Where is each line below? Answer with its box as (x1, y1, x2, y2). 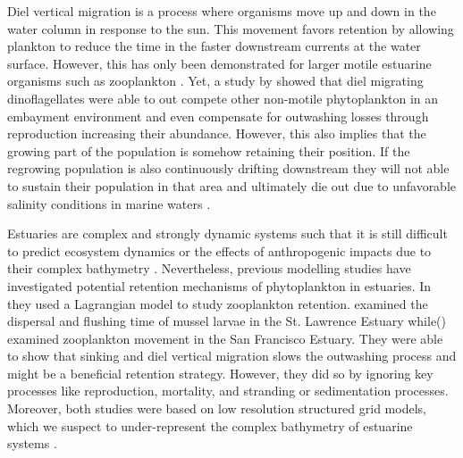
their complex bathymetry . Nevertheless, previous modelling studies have (7, 259, 411, 278)
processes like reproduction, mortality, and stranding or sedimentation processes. (7, 381, 449, 400)
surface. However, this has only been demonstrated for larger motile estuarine (7, 54, 432, 72)
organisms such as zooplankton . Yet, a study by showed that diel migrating (7, 71, 424, 90)
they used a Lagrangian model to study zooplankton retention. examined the (7, 294, 428, 312)
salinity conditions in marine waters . (7, 194, 211, 212)
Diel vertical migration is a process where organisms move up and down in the (7, 2, 436, 20)
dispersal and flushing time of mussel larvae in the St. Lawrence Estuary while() (7, 312, 447, 330)
